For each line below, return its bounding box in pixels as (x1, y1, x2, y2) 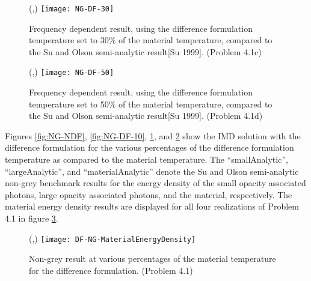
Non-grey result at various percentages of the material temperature (29, 252, 276, 265)
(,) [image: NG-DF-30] (29, 2, 114, 14)
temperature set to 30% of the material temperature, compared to (29, 34, 273, 46)
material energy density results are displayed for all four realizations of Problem (5, 200, 299, 213)
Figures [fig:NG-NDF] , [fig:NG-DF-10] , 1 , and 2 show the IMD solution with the (5, 129, 301, 142)
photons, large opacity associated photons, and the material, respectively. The (5, 188, 292, 201)
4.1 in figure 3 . (5, 212, 58, 225)
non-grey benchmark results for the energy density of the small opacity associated (5, 177, 306, 189)
